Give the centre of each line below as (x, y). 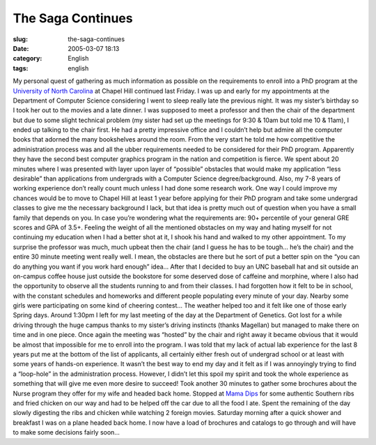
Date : (21, 48)
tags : (21, 68)
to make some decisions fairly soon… (66, 432)
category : (28, 59)
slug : (20, 39)
